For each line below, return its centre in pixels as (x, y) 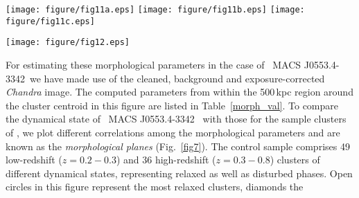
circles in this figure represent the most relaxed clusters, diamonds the (155, 187)
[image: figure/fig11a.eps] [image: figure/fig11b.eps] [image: (155, 10)
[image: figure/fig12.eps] (68, 43)
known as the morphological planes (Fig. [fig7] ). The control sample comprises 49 (178, 146)
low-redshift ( (34, 160)
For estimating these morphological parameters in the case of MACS (154, 64)
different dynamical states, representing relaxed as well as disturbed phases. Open (179, 173)
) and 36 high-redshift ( (166, 160)
